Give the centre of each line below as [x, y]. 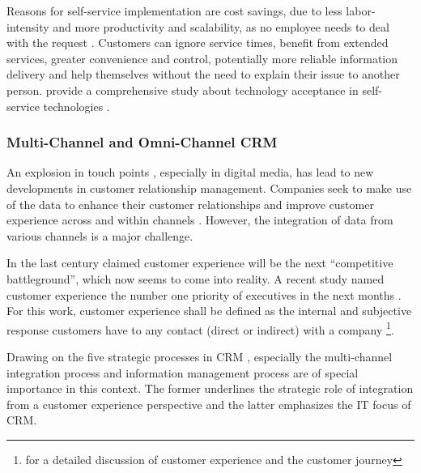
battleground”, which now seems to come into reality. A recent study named [196, 278]
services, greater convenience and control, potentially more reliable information [202, 58]
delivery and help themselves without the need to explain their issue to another [203, 74]
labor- [361, 11]
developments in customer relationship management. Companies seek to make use [209, 187]
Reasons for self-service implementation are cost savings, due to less [174, 11]
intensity [28, 26]
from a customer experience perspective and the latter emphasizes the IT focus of [209, 404]
